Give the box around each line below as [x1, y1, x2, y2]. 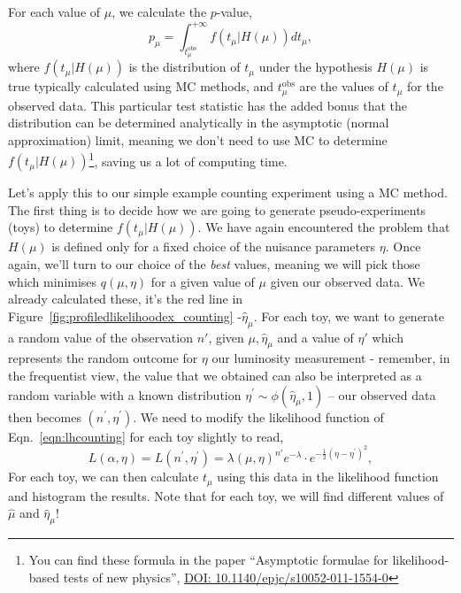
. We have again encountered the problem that [197, 218, 450, 236]
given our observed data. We [270, 272, 426, 290]
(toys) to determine [8, 218, 113, 236]
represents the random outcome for [8, 349, 198, 367]
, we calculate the [111, 3, 207, 20]
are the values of [299, 77, 388, 96]
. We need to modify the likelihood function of [133, 407, 384, 426]
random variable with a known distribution [8, 385, 242, 404]
